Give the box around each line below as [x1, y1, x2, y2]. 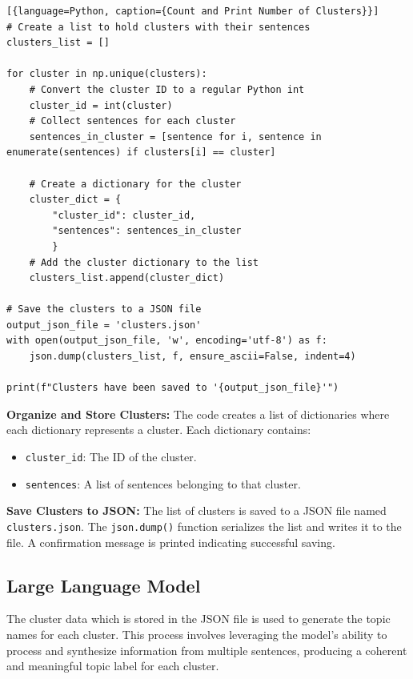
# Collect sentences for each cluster [29, 115, 236, 127]
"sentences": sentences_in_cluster [52, 225, 242, 237]
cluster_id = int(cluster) [29, 99, 173, 111]
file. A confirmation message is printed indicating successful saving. [6, 533, 335, 550]
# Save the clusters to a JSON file [6, 303, 202, 315]
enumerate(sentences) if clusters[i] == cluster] [6, 147, 276, 159]
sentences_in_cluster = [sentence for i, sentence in [29, 131, 322, 143]
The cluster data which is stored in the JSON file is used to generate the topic [6, 610, 391, 627]
